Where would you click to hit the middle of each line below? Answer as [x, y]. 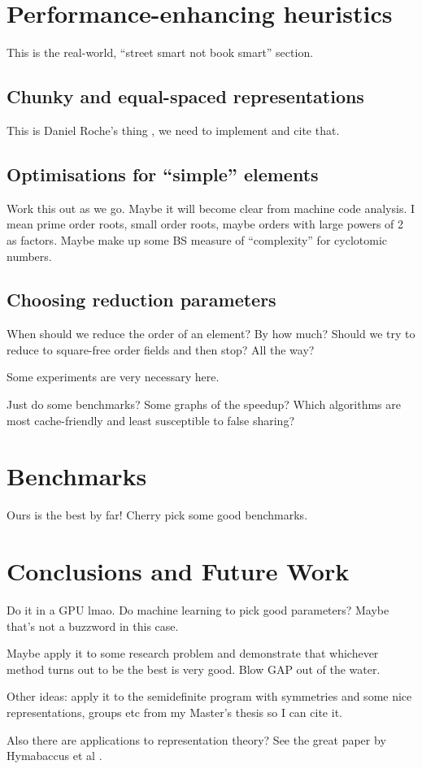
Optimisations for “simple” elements [163, 174]
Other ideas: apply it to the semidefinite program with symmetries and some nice [209, 696]
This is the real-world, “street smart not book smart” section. [160, 52]
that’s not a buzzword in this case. [93, 626]
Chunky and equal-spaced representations [185, 96]
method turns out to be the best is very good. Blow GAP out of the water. [194, 669]
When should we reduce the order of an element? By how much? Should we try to [211, 334]
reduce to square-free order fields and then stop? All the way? [161, 349]
